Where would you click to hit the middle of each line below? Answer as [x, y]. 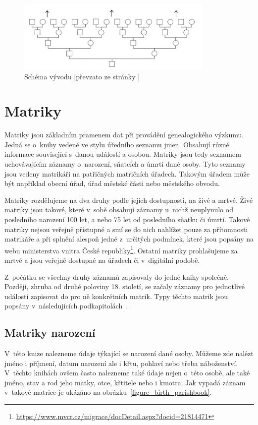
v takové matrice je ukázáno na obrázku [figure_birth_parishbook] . [108, 392]
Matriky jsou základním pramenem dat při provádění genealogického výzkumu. [124, 135]
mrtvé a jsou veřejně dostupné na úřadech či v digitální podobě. [102, 260]
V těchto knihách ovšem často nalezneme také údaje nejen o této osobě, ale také [127, 373]
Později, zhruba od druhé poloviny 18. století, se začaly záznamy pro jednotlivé [125, 286]
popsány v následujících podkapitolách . [66, 306]
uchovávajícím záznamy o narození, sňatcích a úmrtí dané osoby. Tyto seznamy [125, 163]
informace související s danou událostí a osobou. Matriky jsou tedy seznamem [123, 154]
